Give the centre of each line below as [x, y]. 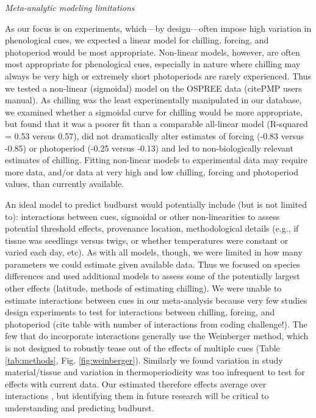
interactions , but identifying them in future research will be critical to [137, 396]
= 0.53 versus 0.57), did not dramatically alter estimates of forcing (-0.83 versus [155, 135]
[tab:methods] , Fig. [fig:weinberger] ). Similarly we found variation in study [144, 360]
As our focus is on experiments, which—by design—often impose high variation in [158, 28]
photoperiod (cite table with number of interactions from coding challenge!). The [156, 324]
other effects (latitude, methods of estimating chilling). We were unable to [143, 288]
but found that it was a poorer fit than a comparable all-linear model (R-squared [156, 124]
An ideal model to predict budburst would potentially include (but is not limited [156, 204]
